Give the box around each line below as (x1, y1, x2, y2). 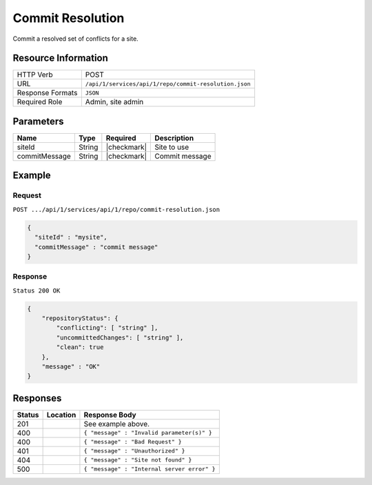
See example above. (83, 419, 150, 428)
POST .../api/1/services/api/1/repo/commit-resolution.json (12, 206, 220, 213)
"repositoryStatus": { (41, 315, 118, 322)
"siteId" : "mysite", (34, 233, 108, 241)
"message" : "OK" (41, 362, 101, 370)
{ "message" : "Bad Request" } (83, 438, 182, 446)
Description (154, 133, 194, 143)
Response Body (83, 410, 137, 419)
